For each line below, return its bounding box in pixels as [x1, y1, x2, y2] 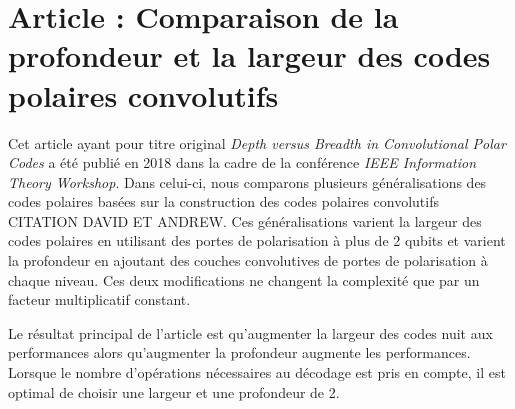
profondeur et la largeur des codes [8, 35, 491, 76]
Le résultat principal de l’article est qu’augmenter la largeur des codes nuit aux [8, 322, 493, 343]
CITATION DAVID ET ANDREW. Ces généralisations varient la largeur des [8, 210, 482, 231]
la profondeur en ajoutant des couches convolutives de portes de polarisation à [8, 250, 488, 271]
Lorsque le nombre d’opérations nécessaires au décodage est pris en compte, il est [8, 362, 506, 383]
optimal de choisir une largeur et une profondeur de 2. [8, 381, 340, 402]
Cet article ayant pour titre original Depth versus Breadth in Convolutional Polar [8, 132, 506, 153]
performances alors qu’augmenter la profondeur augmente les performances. [8, 342, 471, 363]
